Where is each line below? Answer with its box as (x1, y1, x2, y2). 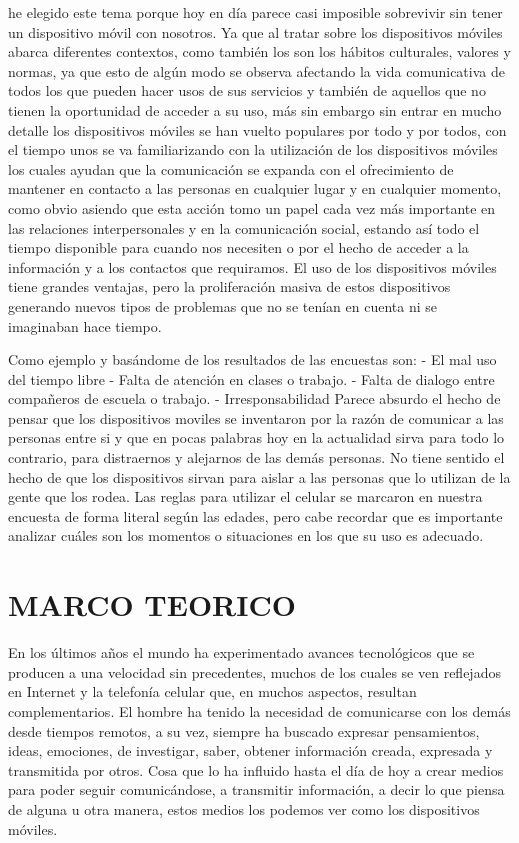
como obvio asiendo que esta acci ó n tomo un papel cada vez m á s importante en (8, 197, 496, 218)
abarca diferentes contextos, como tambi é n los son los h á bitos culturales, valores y (8, 41, 511, 62)
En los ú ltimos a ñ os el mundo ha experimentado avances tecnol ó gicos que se (8, 642, 475, 663)
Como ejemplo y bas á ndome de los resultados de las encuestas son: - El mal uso (8, 349, 497, 370)
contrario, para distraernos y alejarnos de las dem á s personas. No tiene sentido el (8, 447, 505, 468)
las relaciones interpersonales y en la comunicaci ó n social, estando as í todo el (8, 217, 480, 238)
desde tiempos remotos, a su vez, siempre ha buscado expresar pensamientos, (8, 720, 480, 741)
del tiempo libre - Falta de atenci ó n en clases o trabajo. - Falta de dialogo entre (8, 368, 495, 389)
